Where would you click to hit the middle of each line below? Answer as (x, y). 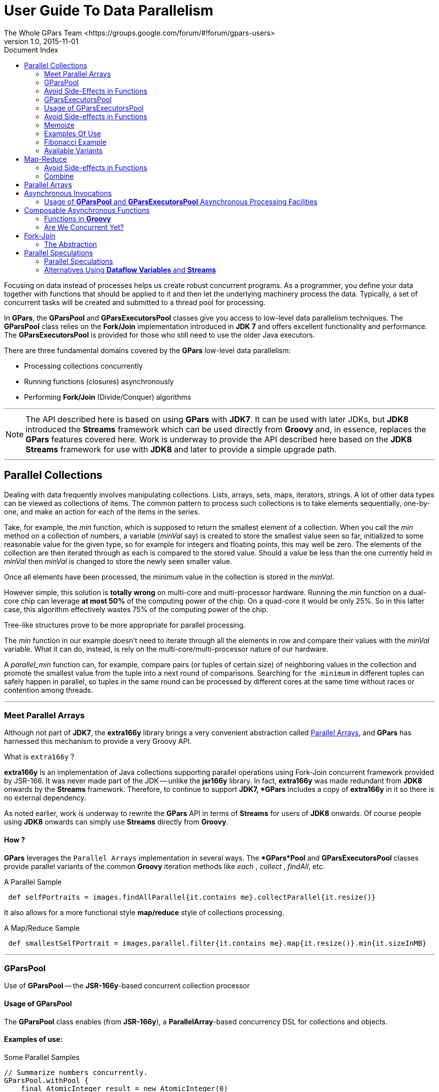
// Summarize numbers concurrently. (76, 1072)
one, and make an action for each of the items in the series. (102, 511)
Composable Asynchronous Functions (87, 210)
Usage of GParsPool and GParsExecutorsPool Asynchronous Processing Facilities (181, 201)
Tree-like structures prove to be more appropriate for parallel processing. (125, 625)
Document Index (31, 50)
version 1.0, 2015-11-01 (41, 41)
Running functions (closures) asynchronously (99, 381)
